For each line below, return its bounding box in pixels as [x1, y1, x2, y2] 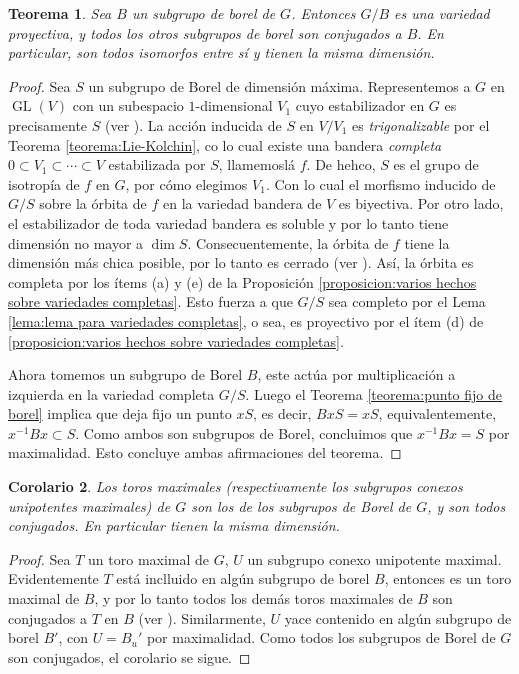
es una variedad [394, 3, 490, 23]
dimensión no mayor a [8, 232, 144, 253]
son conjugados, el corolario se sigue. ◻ [8, 646, 251, 667]
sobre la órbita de [39, 193, 147, 214]
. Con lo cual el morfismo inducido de [265, 173, 496, 194]
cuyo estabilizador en [295, 95, 425, 116]
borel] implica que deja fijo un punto [8, 403, 232, 424]
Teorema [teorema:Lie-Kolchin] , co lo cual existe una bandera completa [8, 134, 442, 155]
